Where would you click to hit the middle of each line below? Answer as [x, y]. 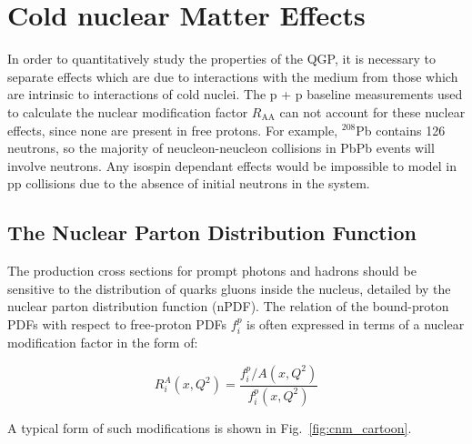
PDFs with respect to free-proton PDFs [117, 323]
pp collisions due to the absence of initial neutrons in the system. [189, 183]
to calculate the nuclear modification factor [128, 111]
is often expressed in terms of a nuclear [356, 323]
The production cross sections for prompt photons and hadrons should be [212, 271]
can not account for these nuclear [372, 111]
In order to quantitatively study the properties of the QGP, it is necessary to [222, 59]
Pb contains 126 [401, 130]
